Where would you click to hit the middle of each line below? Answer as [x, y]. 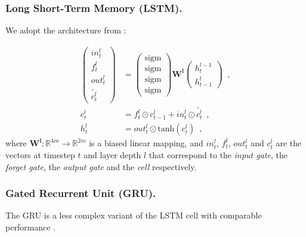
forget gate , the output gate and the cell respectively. [101, 166]
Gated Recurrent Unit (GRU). [81, 193]
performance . [31, 227]
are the [289, 143]
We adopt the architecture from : [66, 30]
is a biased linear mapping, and [146, 143]
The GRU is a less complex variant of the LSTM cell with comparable [134, 215]
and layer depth [112, 155]
